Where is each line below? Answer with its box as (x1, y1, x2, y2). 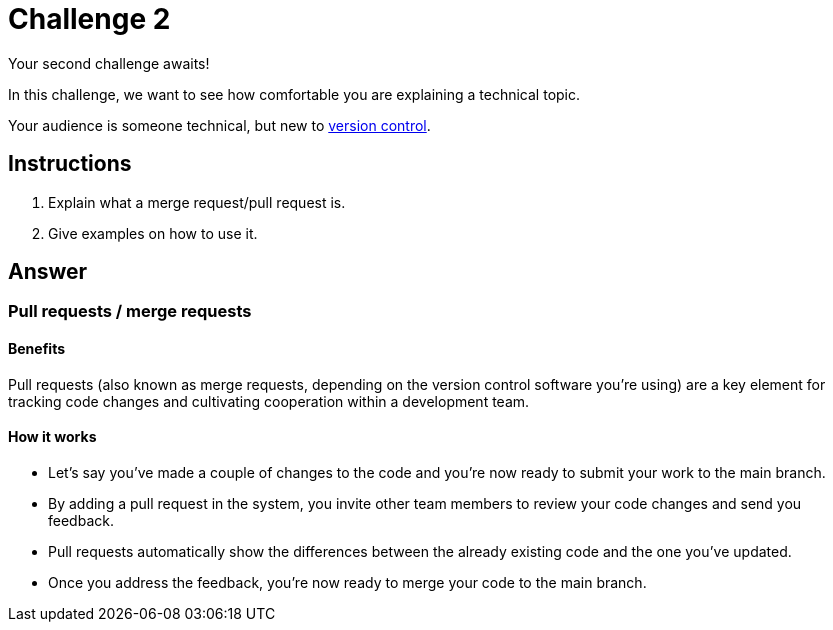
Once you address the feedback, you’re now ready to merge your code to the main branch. (48, 573, 647, 591)
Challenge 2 (8, 2, 171, 36)
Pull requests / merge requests (8, 301, 252, 322)
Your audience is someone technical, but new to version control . (8, 116, 431, 134)
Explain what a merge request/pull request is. (48, 193, 346, 211)
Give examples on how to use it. (48, 224, 258, 242)
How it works (8, 428, 97, 446)
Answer (8, 259, 88, 285)
